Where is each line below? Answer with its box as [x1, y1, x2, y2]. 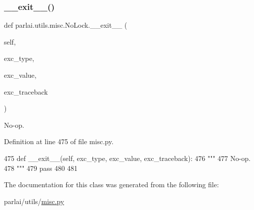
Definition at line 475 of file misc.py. [4, 136, 114, 147]
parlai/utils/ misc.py [4, 196, 64, 206]
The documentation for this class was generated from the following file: [4, 179, 219, 190]
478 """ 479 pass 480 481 [4, 162, 78, 173]
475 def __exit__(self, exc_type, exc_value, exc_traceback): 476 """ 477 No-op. [4, 153, 251, 163]
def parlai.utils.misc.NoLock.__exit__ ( [4, 20, 127, 30]
